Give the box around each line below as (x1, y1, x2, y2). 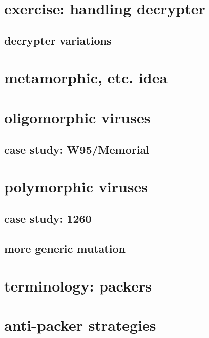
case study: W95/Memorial (4, 141, 149, 157)
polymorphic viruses (4, 176, 148, 197)
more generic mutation (4, 240, 126, 256)
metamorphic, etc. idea (4, 67, 168, 88)
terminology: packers (4, 275, 152, 296)
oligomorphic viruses (4, 107, 151, 127)
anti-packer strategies (4, 315, 156, 335)
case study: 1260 (4, 211, 92, 226)
